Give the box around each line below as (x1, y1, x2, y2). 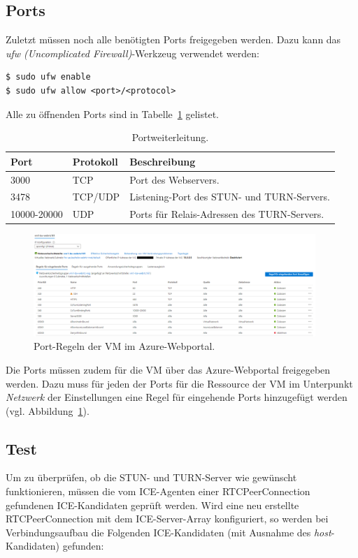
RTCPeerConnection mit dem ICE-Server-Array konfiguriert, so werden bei (6, 511, 329, 526)
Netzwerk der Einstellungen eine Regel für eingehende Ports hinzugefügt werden (6, 390, 348, 404)
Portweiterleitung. (131, 130, 209, 145)
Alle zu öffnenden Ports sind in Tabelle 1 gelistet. (6, 106, 219, 121)
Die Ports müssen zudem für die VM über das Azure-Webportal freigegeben (6, 362, 331, 376)
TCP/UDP (72, 189, 120, 204)
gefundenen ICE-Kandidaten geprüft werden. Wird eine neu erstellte (6, 497, 299, 512)
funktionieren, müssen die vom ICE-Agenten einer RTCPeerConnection (6, 484, 310, 499)
